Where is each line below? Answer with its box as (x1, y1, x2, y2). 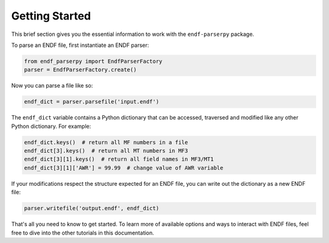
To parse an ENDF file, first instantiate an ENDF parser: (11, 41, 149, 49)
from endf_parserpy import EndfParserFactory (24, 58, 163, 65)
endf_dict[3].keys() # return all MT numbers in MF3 (24, 147, 188, 155)
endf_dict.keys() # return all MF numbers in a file (24, 139, 188, 146)
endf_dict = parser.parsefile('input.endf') (24, 98, 160, 105)
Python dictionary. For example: (11, 122, 91, 130)
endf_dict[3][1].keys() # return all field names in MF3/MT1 (24, 156, 214, 163)
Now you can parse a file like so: (11, 82, 93, 90)
